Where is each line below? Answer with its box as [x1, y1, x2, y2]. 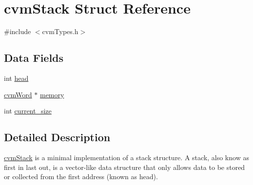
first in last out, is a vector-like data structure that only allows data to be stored [4, 162, 245, 172]
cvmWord [4, 89, 32, 99]
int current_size [4, 106, 52, 116]
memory [39, 89, 64, 99]
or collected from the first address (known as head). [4, 171, 158, 182]
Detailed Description [4, 129, 111, 145]
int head [4, 73, 29, 83]
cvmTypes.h [42, 26, 78, 37]
